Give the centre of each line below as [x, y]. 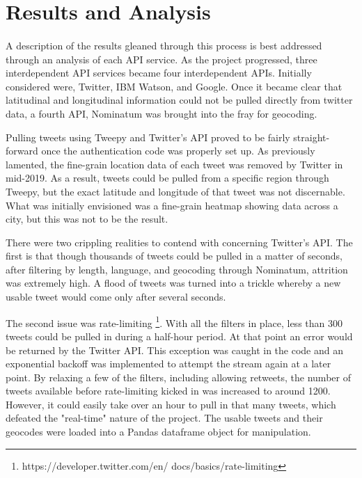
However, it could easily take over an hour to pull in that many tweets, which [171, 404]
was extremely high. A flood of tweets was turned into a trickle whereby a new [173, 283]
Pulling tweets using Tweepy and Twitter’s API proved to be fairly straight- [168, 137]
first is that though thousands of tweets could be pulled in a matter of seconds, [174, 256]
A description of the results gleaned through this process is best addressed [164, 45]
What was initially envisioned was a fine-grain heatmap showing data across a [172, 205]
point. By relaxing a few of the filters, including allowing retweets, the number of [178, 377]
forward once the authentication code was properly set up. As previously [160, 151]
